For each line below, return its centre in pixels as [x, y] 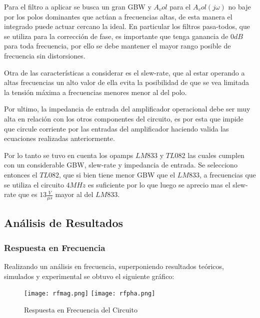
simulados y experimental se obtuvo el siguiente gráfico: [89, 276]
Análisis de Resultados [64, 223]
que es [28, 194]
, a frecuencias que [227, 174]
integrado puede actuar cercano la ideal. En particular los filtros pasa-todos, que [127, 26]
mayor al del [74, 194]
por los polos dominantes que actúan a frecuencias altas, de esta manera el [118, 16]
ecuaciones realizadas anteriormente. [59, 138]
